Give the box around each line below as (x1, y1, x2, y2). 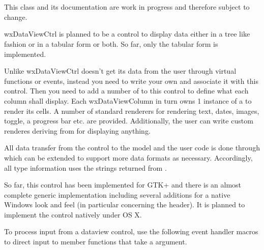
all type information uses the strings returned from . (4, 162, 167, 173)
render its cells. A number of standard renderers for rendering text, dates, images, (4, 105, 259, 116)
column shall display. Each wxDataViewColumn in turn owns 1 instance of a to (4, 95, 252, 106)
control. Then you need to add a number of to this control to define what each (4, 85, 249, 96)
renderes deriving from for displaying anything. (4, 125, 151, 136)
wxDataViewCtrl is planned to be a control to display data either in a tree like (4, 28, 250, 39)
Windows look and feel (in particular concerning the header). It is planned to (4, 199, 245, 210)
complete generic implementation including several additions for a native (4, 189, 230, 200)
